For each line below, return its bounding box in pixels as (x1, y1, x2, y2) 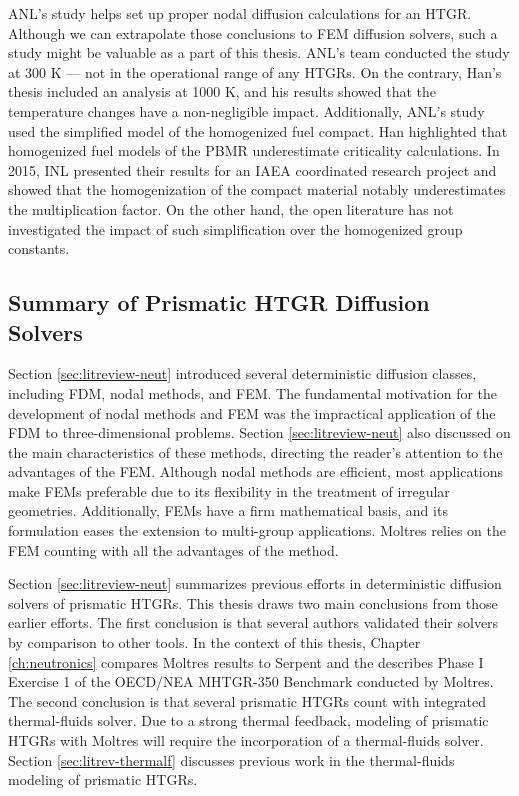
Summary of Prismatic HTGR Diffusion (8, 287, 430, 318)
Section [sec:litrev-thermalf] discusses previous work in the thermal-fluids (8, 749, 455, 770)
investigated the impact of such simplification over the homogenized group (8, 218, 463, 239)
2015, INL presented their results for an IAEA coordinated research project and (8, 159, 497, 180)
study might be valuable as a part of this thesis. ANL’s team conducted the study (8, 42, 510, 63)
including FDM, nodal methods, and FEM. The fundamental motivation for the (8, 382, 498, 403)
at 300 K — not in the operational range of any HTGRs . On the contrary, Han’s (8, 61, 502, 82)
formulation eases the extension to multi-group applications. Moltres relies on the (8, 520, 507, 541)
